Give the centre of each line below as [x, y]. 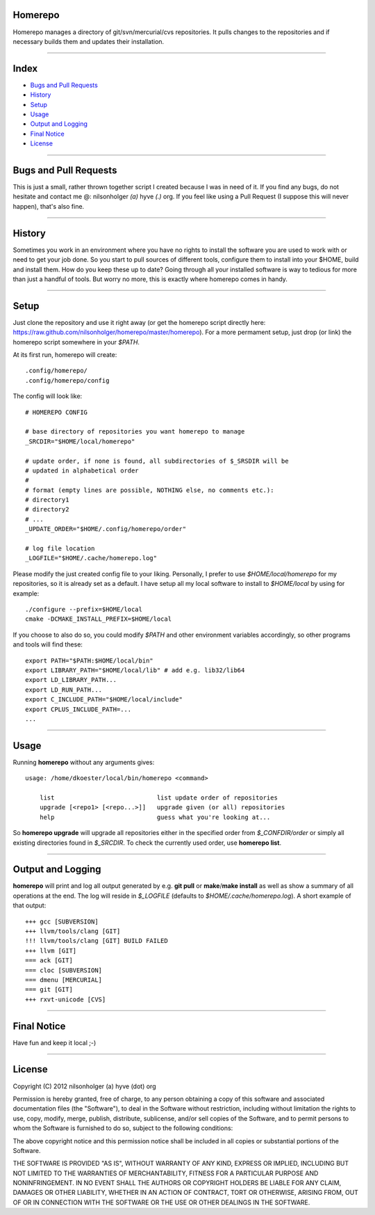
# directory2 [47, 509]
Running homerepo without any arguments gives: [84, 762]
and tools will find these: [48, 644]
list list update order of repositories [158, 797]
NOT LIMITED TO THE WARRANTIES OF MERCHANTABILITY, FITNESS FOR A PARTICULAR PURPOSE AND [166, 1173]
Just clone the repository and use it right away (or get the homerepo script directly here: [139, 322]
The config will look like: [48, 396]
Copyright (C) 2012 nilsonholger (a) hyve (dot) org [84, 1086]
